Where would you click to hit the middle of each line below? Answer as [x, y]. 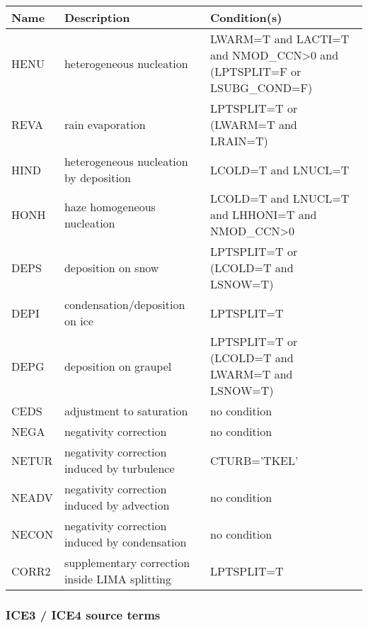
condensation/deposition [125, 304]
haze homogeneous [110, 206]
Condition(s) [246, 17]
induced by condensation [125, 542]
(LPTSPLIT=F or [256, 71]
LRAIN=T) [239, 141]
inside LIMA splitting [117, 579]
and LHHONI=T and [264, 214]
